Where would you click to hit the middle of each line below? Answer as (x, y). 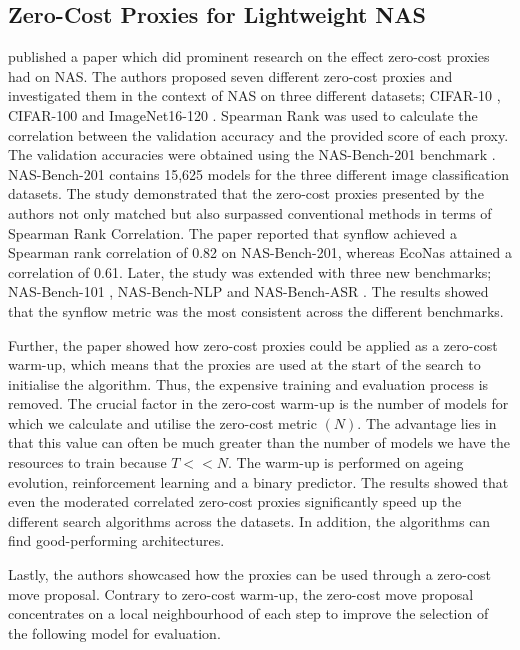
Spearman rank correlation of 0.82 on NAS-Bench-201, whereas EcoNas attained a (260, 252)
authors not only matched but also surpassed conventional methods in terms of (250, 212)
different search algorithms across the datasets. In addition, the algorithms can (249, 520)
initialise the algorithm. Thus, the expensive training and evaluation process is (248, 383)
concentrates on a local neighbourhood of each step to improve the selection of (248, 613)
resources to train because (87, 462)
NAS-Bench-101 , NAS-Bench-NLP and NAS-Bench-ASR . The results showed (248, 291)
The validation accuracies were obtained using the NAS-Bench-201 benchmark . (252, 154)
